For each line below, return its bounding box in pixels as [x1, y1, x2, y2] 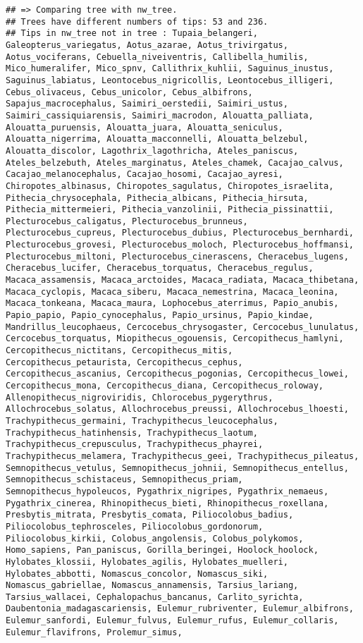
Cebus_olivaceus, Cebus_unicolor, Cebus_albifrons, [6, 87, 253, 97]
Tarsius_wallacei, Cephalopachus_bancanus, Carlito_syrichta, [6, 592, 304, 602]
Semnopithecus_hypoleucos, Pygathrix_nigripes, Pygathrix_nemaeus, [6, 486, 329, 496]
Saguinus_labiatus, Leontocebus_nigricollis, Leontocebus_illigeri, [6, 75, 334, 85]
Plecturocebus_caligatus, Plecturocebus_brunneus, [6, 216, 248, 226]
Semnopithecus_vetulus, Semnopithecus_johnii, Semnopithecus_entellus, [6, 463, 349, 473]
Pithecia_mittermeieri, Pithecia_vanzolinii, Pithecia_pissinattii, [6, 204, 334, 215]
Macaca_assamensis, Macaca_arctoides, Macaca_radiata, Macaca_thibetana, [6, 275, 359, 286]
